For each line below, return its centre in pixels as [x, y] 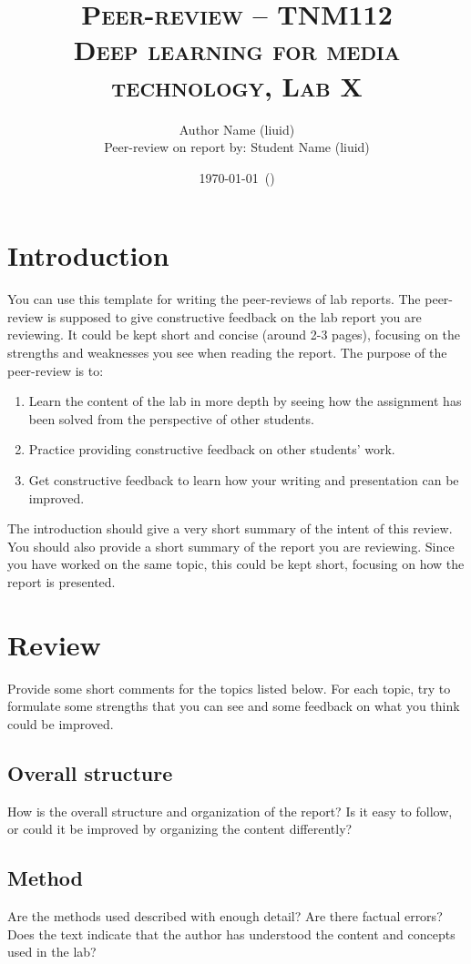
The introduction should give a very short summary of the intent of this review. [230, 528]
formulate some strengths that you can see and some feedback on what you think [234, 706]
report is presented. [61, 581]
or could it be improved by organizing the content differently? [180, 829]
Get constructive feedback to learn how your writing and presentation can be [244, 479]
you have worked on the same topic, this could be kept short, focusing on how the [236, 564]
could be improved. [61, 723]
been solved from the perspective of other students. [171, 418]
